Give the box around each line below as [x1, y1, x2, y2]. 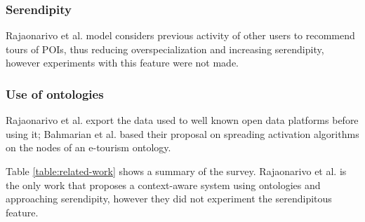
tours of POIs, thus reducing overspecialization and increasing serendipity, [6, 41, 324, 56]
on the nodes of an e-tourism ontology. [6, 140, 171, 155]
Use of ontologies [6, 85, 104, 102]
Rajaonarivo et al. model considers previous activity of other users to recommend [6, 28, 355, 43]
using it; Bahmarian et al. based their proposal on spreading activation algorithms [6, 126, 359, 141]
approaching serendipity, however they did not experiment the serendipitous [6, 191, 332, 206]
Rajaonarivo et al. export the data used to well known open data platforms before [6, 113, 359, 127]
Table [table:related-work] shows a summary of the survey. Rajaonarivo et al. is [6, 164, 347, 178]
